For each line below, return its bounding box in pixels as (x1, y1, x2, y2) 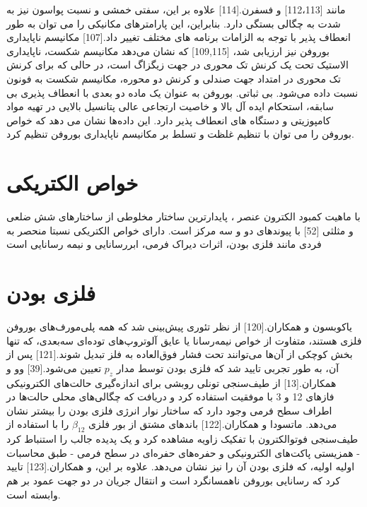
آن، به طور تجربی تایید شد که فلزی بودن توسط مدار (116, 360, 339, 375)
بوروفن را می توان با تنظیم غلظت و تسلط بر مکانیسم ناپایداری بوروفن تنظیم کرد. (6, 126, 354, 141)
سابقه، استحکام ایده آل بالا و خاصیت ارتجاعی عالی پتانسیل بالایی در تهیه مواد (6, 99, 334, 114)
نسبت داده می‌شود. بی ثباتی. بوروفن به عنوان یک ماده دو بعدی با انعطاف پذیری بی (6, 85, 359, 100)
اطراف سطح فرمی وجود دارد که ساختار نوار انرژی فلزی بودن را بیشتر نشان (6, 402, 332, 417)
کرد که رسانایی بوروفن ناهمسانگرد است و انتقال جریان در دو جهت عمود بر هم (6, 472, 341, 487)
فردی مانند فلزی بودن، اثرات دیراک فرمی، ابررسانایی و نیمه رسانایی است (6, 237, 322, 251)
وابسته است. (6, 487, 61, 501)
